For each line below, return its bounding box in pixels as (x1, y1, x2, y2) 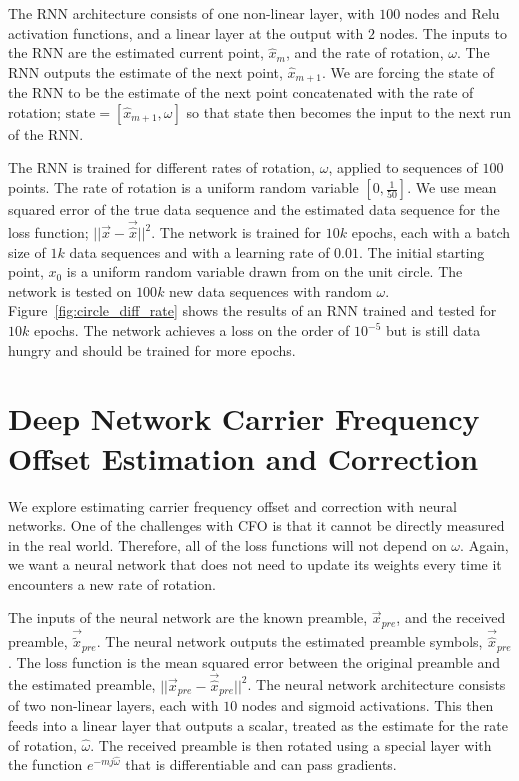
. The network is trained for (151, 222, 322, 243)
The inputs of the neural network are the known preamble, (8, 607, 368, 628)
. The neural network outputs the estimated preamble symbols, (96, 631, 483, 652)
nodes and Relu (404, 3, 500, 23)
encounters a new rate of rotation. (8, 573, 216, 594)
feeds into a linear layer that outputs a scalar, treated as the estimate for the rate (8, 714, 508, 735)
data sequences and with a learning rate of (69, 241, 330, 262)
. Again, (460, 534, 509, 555)
